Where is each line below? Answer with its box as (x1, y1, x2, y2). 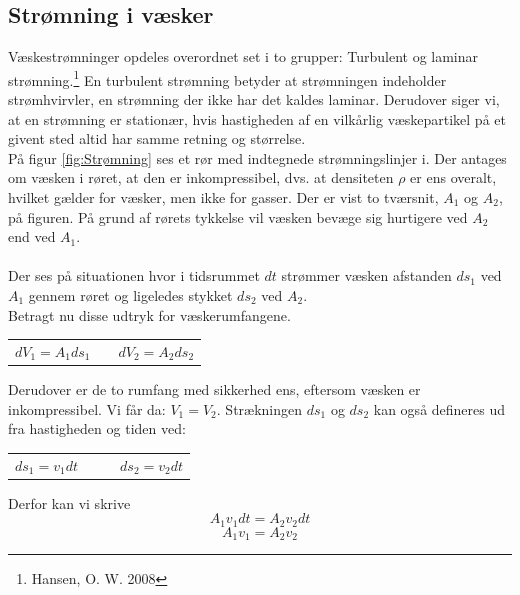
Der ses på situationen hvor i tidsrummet (8, 265, 260, 286)
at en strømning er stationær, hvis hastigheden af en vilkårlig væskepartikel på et (8, 108, 506, 129)
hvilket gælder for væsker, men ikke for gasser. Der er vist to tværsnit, (8, 187, 439, 208)
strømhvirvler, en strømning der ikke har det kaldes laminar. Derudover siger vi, (8, 89, 500, 110)
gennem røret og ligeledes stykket (28, 284, 233, 305)
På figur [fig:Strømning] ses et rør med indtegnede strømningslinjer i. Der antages (8, 147, 507, 168)
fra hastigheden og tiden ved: (8, 418, 186, 439)
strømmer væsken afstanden (281, 265, 452, 286)
